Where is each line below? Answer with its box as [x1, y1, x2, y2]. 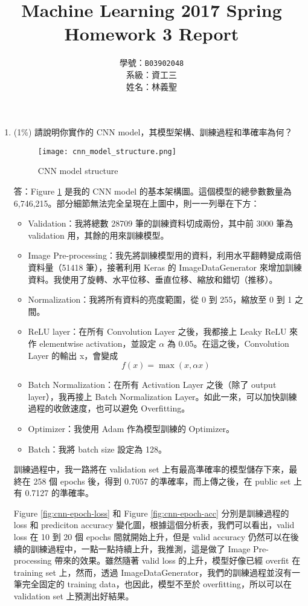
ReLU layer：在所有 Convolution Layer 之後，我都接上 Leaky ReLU [28, 325, 287, 338]
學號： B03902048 [119, 56, 184, 69]
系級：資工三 [126, 68, 177, 80]
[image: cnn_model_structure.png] [37, 147, 176, 156]
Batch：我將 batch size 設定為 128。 [28, 442, 167, 455]
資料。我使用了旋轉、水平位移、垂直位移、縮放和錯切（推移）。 [28, 272, 278, 285]
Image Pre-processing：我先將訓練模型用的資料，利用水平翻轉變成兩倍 [28, 249, 301, 262]
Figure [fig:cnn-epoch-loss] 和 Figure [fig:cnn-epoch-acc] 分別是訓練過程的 [13, 506, 289, 519]
